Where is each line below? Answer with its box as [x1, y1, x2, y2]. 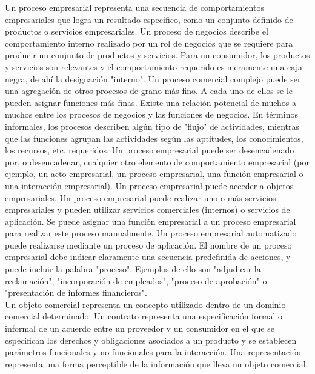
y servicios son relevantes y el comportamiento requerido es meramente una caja [5, 60, 302, 73]
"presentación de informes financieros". [5, 286, 147, 299]
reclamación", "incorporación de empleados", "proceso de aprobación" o [5, 274, 267, 287]
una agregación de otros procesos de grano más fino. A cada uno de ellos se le [5, 84, 293, 97]
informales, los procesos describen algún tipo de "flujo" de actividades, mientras [5, 119, 300, 132]
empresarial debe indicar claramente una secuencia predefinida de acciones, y [5, 250, 291, 263]
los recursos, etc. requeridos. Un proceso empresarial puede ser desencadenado [5, 144, 294, 156]
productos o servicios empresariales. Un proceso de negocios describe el [5, 25, 268, 38]
